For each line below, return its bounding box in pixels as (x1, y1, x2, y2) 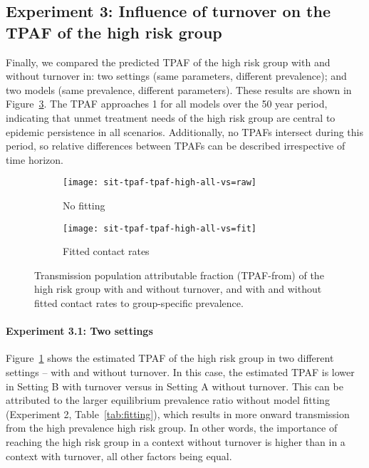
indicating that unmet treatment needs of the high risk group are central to (6, 110, 336, 125)
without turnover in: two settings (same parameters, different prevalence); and (6, 68, 347, 83)
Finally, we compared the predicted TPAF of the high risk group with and (6, 54, 331, 69)
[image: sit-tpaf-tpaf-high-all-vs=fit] (63, 223, 257, 234)
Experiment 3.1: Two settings (6, 323, 153, 338)
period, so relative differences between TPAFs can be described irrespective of (6, 138, 345, 153)
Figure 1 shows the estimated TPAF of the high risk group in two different (6, 350, 334, 365)
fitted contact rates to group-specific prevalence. (34, 296, 244, 311)
